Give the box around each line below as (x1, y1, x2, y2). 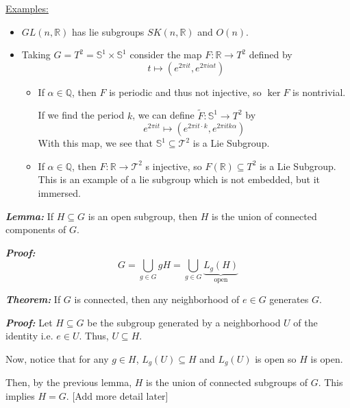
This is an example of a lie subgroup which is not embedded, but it (38, 172, 320, 187)
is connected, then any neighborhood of (74, 292, 240, 307)
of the (293, 315, 318, 329)
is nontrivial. (292, 84, 346, 99)
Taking (21, 47, 51, 62)
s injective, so (145, 158, 202, 173)
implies (5, 389, 35, 403)
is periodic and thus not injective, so (109, 84, 262, 99)
